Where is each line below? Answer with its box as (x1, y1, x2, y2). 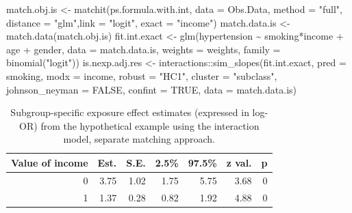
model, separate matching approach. (63, 132, 215, 146)
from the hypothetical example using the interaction (40, 118, 260, 132)
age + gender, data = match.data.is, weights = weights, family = (6, 42, 281, 56)
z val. (226, 155, 252, 169)
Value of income (11, 155, 88, 169)
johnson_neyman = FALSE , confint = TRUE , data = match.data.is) (6, 82, 297, 96)
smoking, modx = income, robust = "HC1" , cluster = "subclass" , (6, 68, 277, 83)
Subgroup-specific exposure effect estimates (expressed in (10, 105, 249, 119)
